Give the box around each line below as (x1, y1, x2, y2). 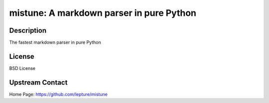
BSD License (9, 65, 36, 71)
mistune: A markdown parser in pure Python (9, 7, 197, 18)
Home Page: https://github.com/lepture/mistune (9, 91, 108, 97)
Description (9, 26, 47, 35)
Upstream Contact (9, 78, 68, 87)
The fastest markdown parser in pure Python (9, 40, 102, 46)
